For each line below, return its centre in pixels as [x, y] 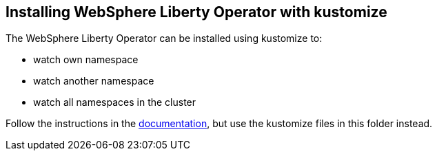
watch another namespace [94, 81]
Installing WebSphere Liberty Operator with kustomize [196, 12]
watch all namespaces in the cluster [115, 102]
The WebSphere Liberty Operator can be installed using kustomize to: [164, 38]
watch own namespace [86, 60]
